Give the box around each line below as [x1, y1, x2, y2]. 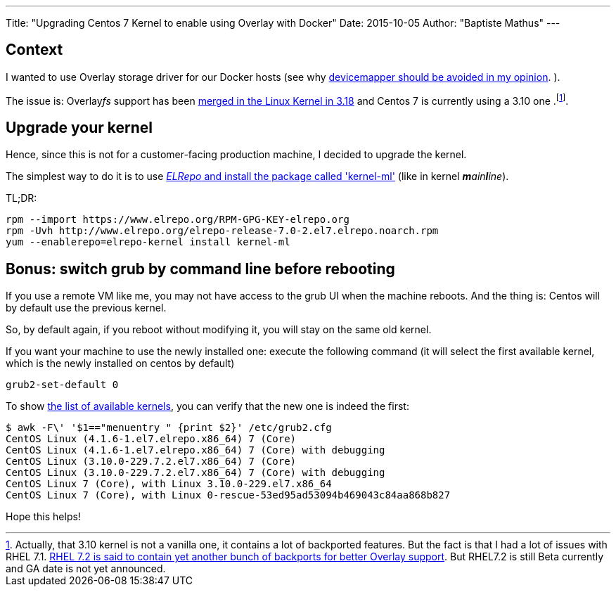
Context [6, 41, 63, 59]
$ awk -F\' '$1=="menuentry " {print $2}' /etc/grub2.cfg [6, 422, 332, 434]
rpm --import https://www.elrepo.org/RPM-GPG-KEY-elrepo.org [6, 214, 349, 226]
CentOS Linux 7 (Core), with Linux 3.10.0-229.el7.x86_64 [6, 478, 332, 490]
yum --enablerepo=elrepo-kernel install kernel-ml [6, 236, 290, 248]
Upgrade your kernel [6, 118, 153, 136]
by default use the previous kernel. [6, 302, 167, 314]
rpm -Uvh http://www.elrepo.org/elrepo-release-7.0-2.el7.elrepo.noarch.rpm [6, 225, 439, 237]
